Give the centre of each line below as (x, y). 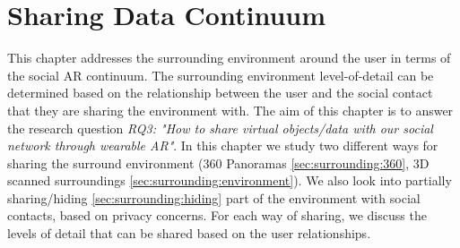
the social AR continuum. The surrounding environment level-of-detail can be (221, 75)
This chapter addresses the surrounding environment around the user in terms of (229, 58)
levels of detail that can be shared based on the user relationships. (189, 233)
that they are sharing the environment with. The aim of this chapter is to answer (230, 110)
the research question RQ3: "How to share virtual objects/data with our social (220, 128)
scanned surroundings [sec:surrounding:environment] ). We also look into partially (230, 180)
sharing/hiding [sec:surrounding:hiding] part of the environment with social (214, 197)
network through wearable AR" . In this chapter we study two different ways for (223, 145)
